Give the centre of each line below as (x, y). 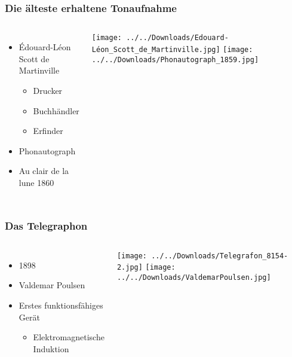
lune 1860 (36, 182)
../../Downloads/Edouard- (177, 38)
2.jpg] (130, 268)
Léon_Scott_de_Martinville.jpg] (156, 49)
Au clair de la (44, 171)
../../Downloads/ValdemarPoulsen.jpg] (194, 278)
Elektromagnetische (69, 337)
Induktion (51, 348)
